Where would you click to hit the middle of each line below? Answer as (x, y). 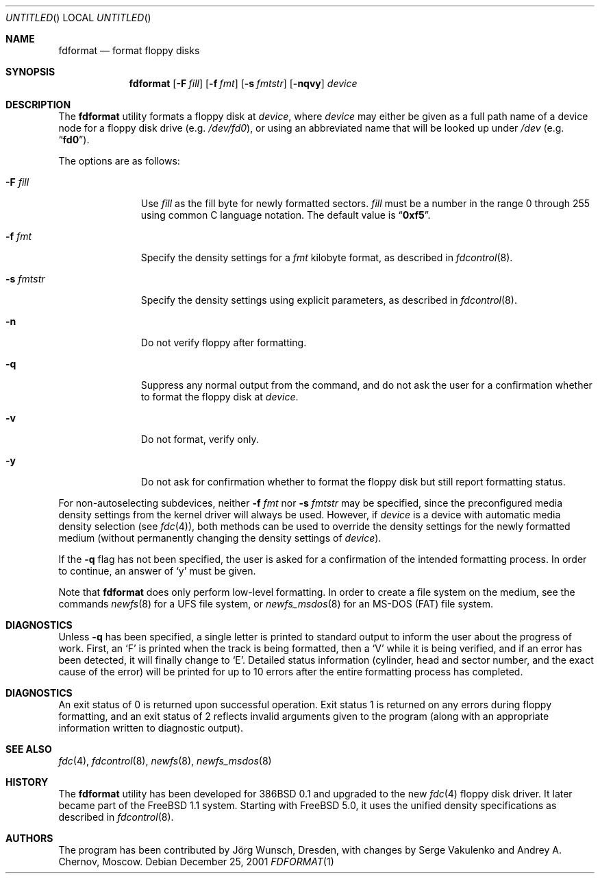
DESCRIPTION (38, 105)
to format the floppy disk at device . (220, 397)
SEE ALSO (29, 749)
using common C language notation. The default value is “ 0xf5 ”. (286, 215)
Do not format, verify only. (200, 439)
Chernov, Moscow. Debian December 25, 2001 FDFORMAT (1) (196, 862)
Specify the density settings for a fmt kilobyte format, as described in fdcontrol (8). (327, 257)
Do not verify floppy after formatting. (224, 342)
